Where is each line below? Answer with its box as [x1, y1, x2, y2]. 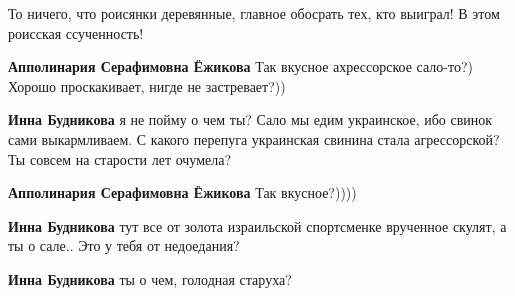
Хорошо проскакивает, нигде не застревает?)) [8, 75, 286, 96]
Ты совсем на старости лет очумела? [8, 148, 232, 169]
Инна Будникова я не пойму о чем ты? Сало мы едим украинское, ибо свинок [8, 109, 493, 130]
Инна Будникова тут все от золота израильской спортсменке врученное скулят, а [8, 215, 507, 236]
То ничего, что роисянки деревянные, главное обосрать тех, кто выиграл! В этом [8, 3, 500, 23]
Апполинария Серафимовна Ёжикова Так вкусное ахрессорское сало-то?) [8, 56, 473, 77]
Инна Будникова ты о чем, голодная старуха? [8, 268, 292, 289]
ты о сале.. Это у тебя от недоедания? [8, 235, 240, 256]
